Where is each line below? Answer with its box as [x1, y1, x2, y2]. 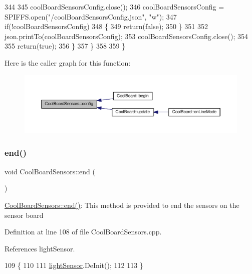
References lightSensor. [5, 243, 75, 253]
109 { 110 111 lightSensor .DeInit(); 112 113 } [5, 260, 143, 270]
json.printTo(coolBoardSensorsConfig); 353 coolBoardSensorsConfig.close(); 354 [5, 31, 248, 41]
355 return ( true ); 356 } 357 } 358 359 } [5, 41, 126, 51]
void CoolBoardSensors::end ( [5, 166, 95, 176]
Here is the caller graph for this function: [5, 57, 131, 68]
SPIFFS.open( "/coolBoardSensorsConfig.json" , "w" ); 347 [5, 11, 177, 22]
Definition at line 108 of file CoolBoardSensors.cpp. [5, 226, 162, 237]
